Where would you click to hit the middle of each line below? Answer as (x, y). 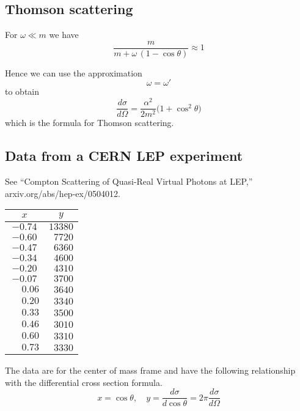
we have (64, 35)
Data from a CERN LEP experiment (124, 156)
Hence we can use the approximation (74, 72)
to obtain (22, 91)
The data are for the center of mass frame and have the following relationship (150, 370)
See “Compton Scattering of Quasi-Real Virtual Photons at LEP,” (129, 181)
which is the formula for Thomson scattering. (90, 123)
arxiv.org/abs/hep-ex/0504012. (63, 193)
